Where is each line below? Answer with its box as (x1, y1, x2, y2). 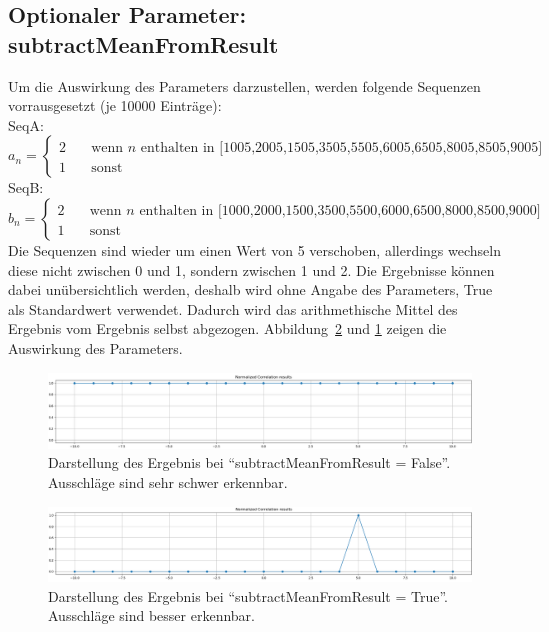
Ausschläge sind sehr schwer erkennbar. (48, 471, 288, 492)
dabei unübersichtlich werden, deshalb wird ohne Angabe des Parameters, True (8, 279, 493, 300)
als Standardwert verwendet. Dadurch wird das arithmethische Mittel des (8, 298, 458, 319)
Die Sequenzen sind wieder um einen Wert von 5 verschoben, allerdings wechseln (8, 239, 501, 260)
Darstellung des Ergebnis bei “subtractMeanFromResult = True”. (48, 585, 448, 606)
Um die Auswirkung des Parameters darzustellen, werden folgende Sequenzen (8, 75, 481, 96)
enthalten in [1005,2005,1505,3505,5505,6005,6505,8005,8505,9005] (140, 141, 543, 156)
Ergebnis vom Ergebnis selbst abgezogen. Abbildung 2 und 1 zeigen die (8, 318, 447, 339)
